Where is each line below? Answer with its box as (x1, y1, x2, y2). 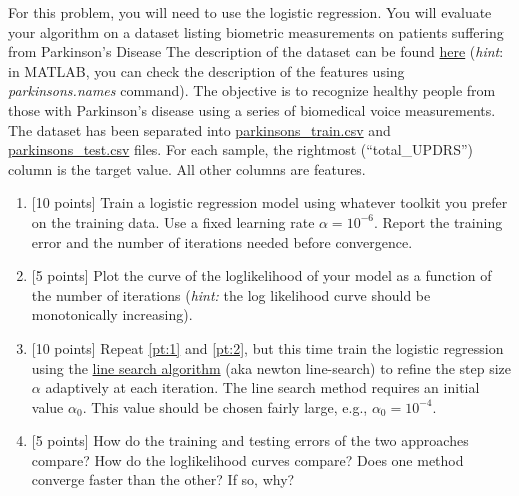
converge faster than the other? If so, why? (31, 469, 295, 490)
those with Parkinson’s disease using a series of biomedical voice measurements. (8, 99, 496, 120)
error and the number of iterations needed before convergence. (31, 231, 413, 252)
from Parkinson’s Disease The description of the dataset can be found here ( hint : (8, 41, 504, 62)
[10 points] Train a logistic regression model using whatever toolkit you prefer (31, 192, 508, 213)
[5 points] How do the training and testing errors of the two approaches (31, 430, 469, 451)
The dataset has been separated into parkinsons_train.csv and (8, 119, 391, 140)
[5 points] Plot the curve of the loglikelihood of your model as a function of (31, 265, 492, 286)
